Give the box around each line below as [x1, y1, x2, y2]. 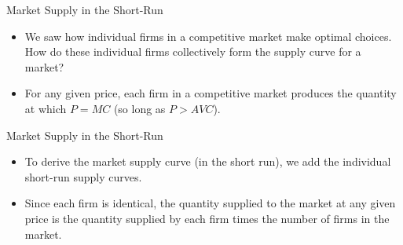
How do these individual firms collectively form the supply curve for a [24, 43, 361, 60]
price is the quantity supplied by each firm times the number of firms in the [24, 210, 390, 226]
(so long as [113, 100, 166, 116]
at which [24, 100, 67, 116]
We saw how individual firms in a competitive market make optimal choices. [24, 27, 392, 44]
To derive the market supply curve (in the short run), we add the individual [24, 153, 391, 170]
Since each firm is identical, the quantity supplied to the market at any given [24, 195, 396, 211]
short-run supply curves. [24, 168, 142, 185]
